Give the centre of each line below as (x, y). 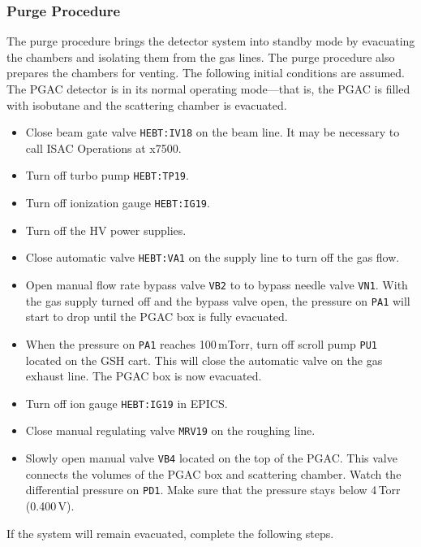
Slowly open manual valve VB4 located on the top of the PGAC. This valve (211, 458)
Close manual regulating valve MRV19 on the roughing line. (170, 430)
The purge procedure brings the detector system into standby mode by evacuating (211, 41)
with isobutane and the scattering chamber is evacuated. (147, 104)
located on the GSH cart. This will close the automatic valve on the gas (204, 360)
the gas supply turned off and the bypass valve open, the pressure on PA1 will (218, 300)
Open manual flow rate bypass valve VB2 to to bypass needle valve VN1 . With (217, 284)
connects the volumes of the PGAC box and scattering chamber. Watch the (213, 473)
